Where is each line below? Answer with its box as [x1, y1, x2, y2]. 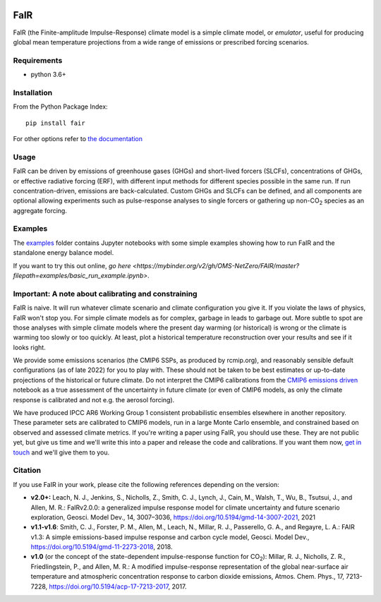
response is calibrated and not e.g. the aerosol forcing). [13, 395, 175, 404]
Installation [13, 88, 53, 97]
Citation [13, 466, 42, 476]
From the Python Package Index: [13, 102, 109, 111]
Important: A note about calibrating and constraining [13, 289, 198, 299]
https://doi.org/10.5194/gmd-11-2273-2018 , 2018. [30, 543, 173, 551]
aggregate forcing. [13, 206, 67, 215]
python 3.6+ [30, 71, 66, 79]
